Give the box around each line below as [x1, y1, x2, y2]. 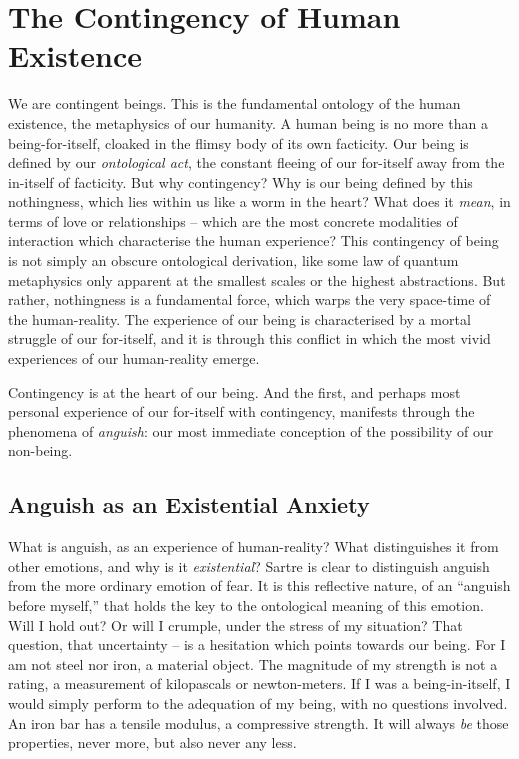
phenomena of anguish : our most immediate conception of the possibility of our [8, 420, 494, 441]
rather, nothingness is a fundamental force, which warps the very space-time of [8, 289, 491, 310]
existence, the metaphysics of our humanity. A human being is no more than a [8, 112, 488, 133]
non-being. [8, 440, 73, 461]
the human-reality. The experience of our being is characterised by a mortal [8, 308, 471, 329]
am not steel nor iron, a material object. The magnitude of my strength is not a [8, 653, 498, 674]
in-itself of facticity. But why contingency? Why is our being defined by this [8, 171, 473, 192]
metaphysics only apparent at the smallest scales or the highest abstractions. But [8, 269, 506, 290]
